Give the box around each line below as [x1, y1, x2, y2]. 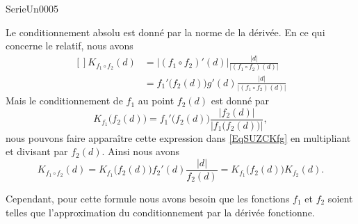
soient [327, 191, 353, 205]
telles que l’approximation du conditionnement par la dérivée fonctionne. [6, 205, 315, 219]
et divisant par [6, 144, 68, 159]
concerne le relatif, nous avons [6, 38, 133, 53]
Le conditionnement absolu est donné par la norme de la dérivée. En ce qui [6, 24, 325, 39]
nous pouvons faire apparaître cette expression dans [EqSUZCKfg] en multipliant [6, 130, 351, 145]
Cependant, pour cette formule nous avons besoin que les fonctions [6, 191, 290, 205]
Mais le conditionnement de [6, 93, 123, 108]
